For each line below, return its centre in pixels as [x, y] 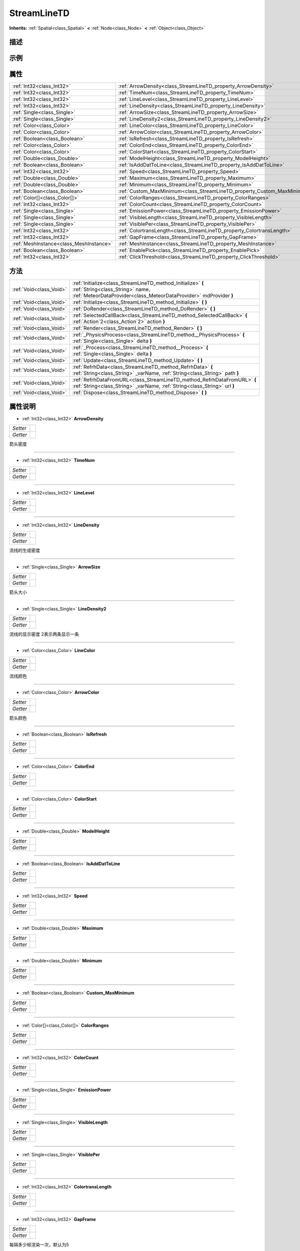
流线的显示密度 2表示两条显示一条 [44, 634]
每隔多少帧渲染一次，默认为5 [39, 1245]
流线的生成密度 [24, 550]
